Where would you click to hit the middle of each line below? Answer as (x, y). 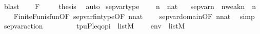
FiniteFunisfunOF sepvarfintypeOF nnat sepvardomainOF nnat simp (134, 16)
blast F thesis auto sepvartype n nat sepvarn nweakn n (130, 6)
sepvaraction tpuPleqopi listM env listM (94, 26)
